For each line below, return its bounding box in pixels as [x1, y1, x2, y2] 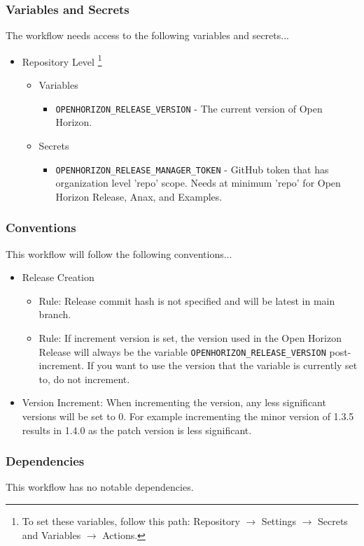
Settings [261, 513, 296, 528]
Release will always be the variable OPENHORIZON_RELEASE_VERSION [38, 344, 326, 359]
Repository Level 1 [22, 52, 102, 69]
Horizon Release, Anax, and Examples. [55, 189, 223, 203]
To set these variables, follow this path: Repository [22, 513, 240, 528]
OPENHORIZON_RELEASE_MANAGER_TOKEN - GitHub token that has [55, 161, 329, 176]
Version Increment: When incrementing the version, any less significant [22, 395, 326, 410]
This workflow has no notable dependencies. [6, 480, 194, 494]
